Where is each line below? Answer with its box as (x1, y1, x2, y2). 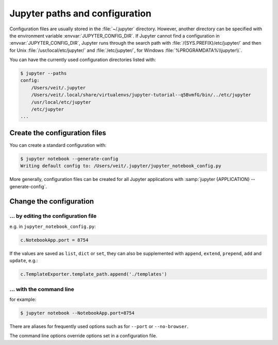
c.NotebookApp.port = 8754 (20, 237, 89, 243)
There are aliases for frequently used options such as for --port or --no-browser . (9, 323, 188, 329)
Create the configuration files (9, 129, 107, 137)
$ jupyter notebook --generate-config (20, 156, 118, 161)
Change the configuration (9, 197, 94, 206)
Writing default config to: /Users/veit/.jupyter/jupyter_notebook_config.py (20, 163, 221, 169)
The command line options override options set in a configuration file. (9, 333, 158, 339)
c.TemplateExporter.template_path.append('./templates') (20, 271, 167, 277)
